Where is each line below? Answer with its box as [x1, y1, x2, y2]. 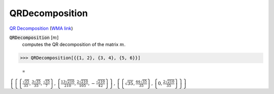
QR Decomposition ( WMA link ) [9, 25, 73, 31]
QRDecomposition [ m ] [9, 34, 59, 40]
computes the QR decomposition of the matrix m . [22, 41, 126, 48]
